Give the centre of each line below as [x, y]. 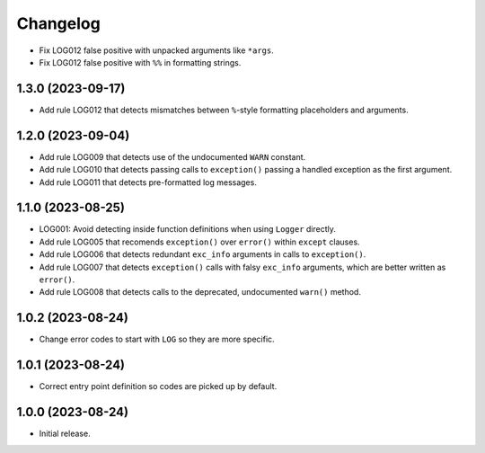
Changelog [58, 23]
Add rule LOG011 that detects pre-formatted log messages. [148, 182]
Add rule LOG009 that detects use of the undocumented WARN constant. [172, 156]
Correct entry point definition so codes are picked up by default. [158, 386]
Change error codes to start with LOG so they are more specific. [157, 339]
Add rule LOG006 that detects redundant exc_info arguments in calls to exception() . [203, 254]
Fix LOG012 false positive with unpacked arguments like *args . [156, 50]
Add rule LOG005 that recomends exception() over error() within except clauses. [199, 242]
